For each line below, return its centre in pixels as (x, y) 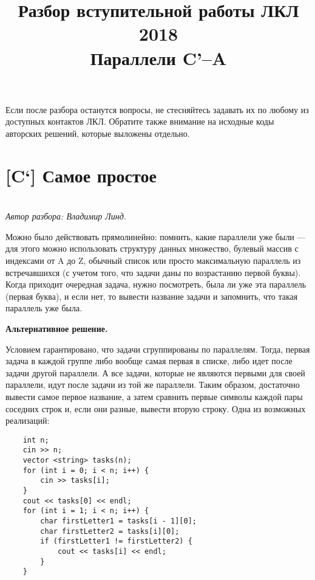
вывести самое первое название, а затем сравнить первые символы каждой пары (154, 396)
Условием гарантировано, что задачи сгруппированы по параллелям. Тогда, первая (158, 349)
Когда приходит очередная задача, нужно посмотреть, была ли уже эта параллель (156, 284)
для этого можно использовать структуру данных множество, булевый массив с (152, 248)
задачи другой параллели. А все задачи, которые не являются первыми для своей (155, 372)
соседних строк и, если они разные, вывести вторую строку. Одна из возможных (156, 408)
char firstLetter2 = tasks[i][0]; (110, 531)
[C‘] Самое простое (81, 175)
